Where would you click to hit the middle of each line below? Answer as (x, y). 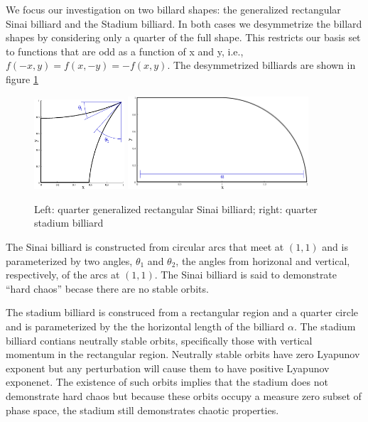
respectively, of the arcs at (63, 275)
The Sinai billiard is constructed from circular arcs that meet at (145, 247)
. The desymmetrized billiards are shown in (261, 65)
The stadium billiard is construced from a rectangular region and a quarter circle (182, 312)
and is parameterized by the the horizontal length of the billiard (145, 326)
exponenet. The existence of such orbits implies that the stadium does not (167, 382)
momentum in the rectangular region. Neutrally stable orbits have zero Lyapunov (183, 354)
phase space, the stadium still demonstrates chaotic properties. (142, 410)
